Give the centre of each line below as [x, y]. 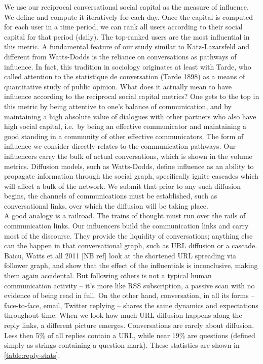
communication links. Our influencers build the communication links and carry [126, 226]
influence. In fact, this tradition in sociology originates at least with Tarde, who [128, 66]
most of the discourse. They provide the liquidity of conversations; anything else [128, 235]
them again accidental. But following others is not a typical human [108, 275]
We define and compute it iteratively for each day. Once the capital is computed [128, 16]
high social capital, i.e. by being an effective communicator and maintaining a [125, 126]
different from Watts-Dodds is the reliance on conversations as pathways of [120, 56]
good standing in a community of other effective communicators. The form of [124, 136]
